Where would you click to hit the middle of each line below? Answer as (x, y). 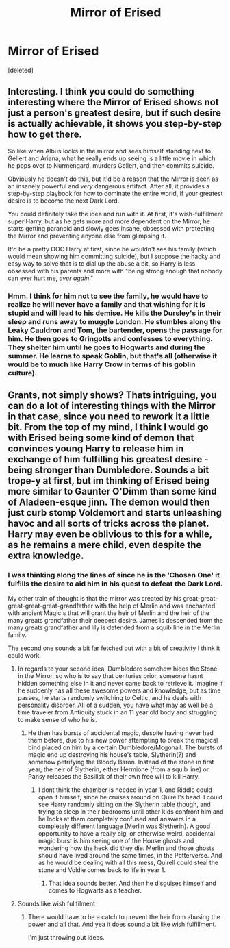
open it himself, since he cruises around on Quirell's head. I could (130, 797)
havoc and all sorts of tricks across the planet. (108, 524)
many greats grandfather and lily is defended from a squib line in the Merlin (114, 627)
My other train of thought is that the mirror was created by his (95, 599)
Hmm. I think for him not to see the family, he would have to (108, 296)
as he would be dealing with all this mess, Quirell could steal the (128, 863)
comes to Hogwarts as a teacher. (95, 890)
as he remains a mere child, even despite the (105, 545)
